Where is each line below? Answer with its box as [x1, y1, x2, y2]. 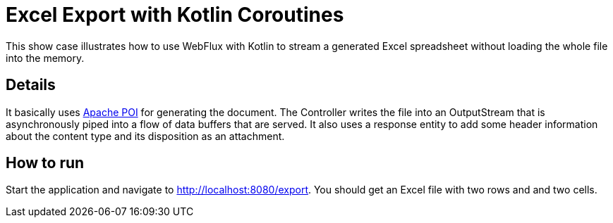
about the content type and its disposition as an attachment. [6, 129, 285, 142]
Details [6, 76, 56, 94]
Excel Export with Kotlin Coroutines [6, 3, 344, 27]
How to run [6, 154, 85, 172]
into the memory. [6, 51, 85, 64]
